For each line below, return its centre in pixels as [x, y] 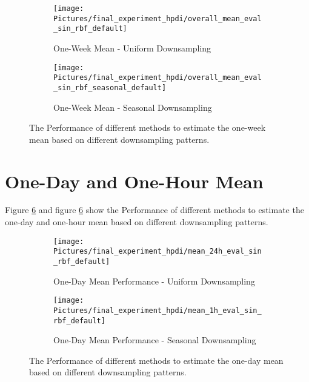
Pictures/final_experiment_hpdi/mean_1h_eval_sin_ [158, 310]
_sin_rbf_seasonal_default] [110, 87]
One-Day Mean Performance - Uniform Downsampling [154, 281]
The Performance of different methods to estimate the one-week [148, 127]
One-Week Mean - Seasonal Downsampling [133, 107]
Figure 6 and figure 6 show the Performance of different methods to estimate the [154, 210]
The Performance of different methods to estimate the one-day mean [156, 360]
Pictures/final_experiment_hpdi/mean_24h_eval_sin [158, 252]
